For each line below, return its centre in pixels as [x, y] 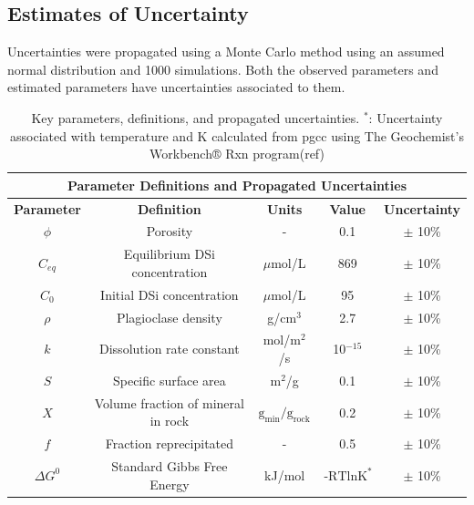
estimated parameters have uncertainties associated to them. [176, 87]
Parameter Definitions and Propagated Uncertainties [237, 185]
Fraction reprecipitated [170, 443]
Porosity [170, 231]
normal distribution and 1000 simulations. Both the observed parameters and [223, 69]
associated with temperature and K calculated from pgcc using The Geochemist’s [237, 135]
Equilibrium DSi [169, 254]
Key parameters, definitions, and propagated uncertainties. [196, 117]
